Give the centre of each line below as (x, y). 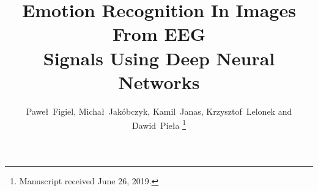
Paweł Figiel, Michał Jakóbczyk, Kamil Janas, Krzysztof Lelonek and (159, 111)
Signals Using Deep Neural (159, 58)
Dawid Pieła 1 (159, 124)
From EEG (159, 34)
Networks (159, 81)
